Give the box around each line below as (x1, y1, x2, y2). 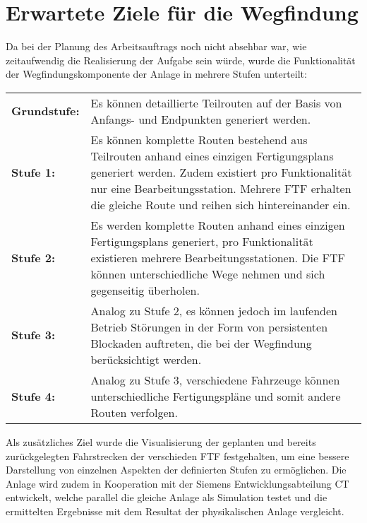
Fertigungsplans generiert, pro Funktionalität (90, 233, 313, 249)
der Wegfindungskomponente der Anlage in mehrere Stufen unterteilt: (6, 66, 307, 81)
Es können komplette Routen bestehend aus (90, 131, 308, 148)
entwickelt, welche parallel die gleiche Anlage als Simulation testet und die (6, 490, 327, 505)
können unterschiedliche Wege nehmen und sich (90, 265, 325, 282)
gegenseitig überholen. (90, 281, 200, 298)
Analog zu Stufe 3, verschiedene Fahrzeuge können (90, 371, 340, 388)
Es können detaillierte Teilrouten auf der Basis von (90, 94, 342, 111)
